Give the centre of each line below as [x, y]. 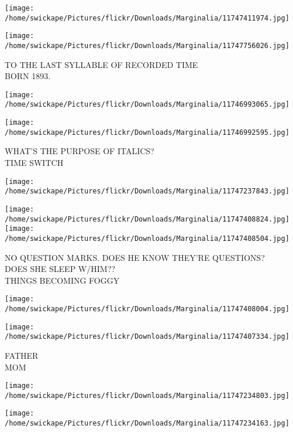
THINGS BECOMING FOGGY [62, 280]
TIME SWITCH [34, 163]
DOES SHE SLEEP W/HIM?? [60, 269]
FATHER [22, 355]
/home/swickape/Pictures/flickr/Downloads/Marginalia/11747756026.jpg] [147, 45]
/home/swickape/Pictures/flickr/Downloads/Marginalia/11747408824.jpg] [147, 219]
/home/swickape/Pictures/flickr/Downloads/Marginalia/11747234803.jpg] [147, 395]
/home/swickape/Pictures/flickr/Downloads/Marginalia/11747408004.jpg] [147, 309]
